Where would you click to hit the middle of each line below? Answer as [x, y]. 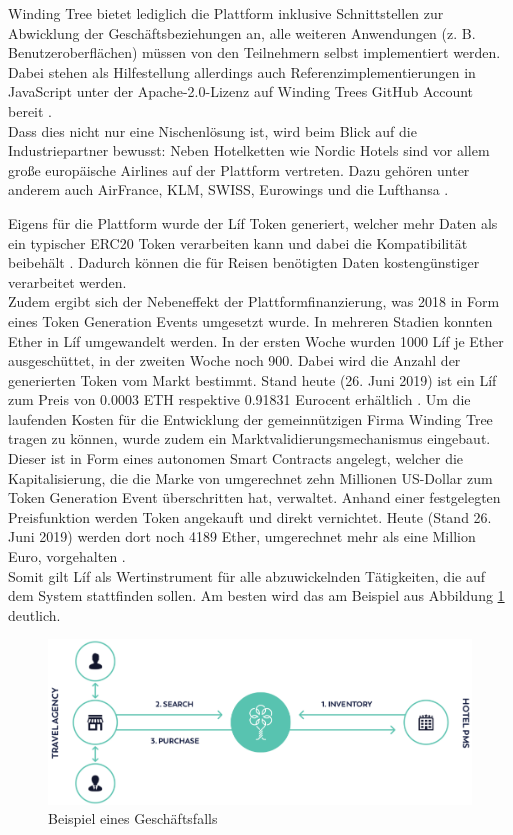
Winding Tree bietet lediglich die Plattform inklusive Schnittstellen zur [226, 13]
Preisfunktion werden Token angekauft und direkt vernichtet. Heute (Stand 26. [250, 516]
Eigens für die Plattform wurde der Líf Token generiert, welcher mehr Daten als [253, 222]
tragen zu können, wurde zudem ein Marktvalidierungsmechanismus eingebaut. [249, 438]
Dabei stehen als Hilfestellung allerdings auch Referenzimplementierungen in [242, 71]
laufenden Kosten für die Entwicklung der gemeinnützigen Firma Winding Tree [250, 418]
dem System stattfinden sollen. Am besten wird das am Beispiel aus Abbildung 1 [256, 595]
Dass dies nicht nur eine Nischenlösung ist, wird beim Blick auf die [212, 130]
